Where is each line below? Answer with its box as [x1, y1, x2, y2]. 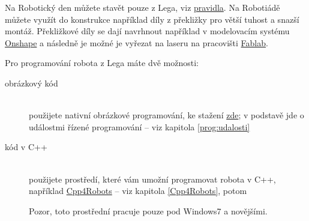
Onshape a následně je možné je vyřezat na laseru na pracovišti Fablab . [5, 36, 268, 49]
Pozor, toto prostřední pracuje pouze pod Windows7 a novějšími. [29, 204, 268, 217]
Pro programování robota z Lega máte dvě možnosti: [5, 56, 199, 69]
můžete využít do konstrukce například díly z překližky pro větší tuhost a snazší [5, 13, 299, 25]
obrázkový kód [5, 76, 58, 89]
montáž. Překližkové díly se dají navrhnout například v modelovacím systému [5, 25, 290, 37]
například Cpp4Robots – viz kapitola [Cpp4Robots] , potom [29, 184, 247, 197]
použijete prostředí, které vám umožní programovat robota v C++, [29, 172, 276, 185]
